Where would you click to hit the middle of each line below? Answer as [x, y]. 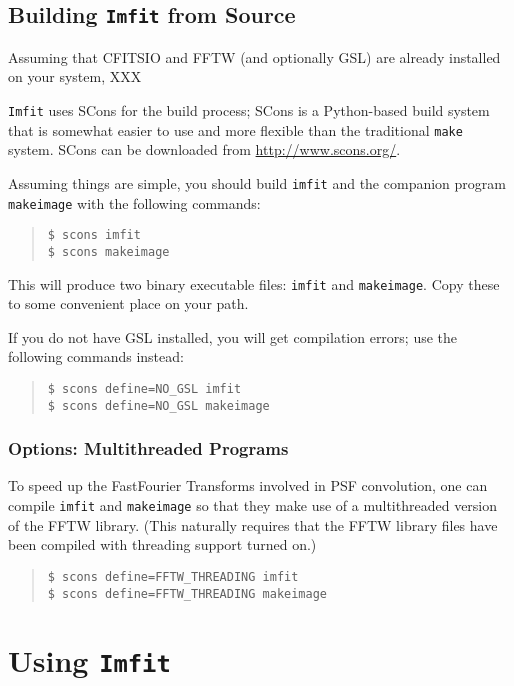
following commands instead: [96, 356]
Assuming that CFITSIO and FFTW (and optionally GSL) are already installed [254, 56]
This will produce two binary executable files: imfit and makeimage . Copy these [254, 283]
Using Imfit [89, 660]
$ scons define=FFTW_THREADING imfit [173, 576]
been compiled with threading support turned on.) [162, 544]
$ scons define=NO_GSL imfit [144, 388]
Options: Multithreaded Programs [148, 448]
